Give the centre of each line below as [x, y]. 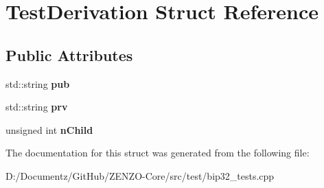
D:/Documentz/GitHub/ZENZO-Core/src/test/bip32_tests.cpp [140, 175]
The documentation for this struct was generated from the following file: [158, 153]
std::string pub [38, 83]
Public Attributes [69, 55]
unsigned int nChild [49, 129]
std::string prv [37, 107]
